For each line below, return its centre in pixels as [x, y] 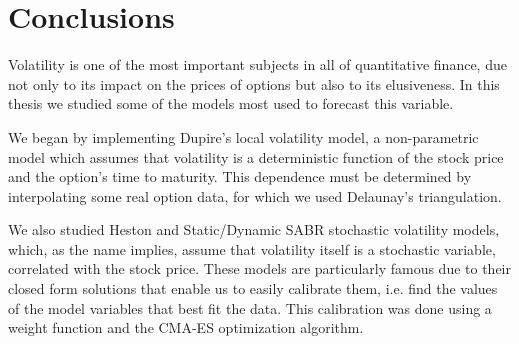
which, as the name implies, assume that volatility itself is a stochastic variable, [252, 248]
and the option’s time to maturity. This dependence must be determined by [240, 176]
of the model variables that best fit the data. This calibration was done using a [250, 307]
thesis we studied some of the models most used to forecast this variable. [231, 103]
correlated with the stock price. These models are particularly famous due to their [260, 268]
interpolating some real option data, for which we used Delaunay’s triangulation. [255, 195]
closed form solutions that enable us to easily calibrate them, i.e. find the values [253, 288]
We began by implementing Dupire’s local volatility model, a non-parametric [243, 136]
